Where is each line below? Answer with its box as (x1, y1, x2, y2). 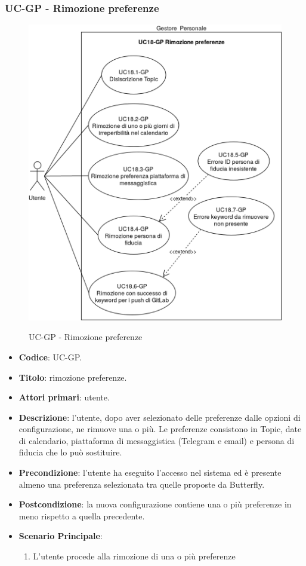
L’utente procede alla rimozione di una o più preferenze (33, 550, 236, 562)
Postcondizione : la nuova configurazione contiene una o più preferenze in (18, 498, 292, 510)
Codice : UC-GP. (18, 350, 82, 363)
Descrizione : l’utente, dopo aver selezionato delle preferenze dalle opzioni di (18, 411, 301, 423)
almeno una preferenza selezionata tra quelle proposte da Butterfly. (18, 478, 265, 490)
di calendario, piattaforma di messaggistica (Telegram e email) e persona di (18, 434, 295, 446)
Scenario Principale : (18, 530, 103, 542)
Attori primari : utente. (18, 391, 110, 403)
